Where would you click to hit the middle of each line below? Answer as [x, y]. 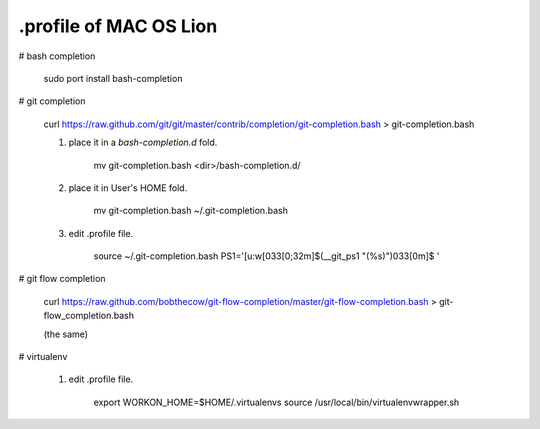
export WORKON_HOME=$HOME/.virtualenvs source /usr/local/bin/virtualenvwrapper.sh [276, 402]
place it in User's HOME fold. [128, 187]
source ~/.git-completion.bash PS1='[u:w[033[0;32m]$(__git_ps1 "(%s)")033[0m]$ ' [266, 256]
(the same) [66, 334]
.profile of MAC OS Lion [118, 26]
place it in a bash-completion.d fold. [143, 142]
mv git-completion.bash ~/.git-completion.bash [191, 211]
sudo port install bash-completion [113, 78]
